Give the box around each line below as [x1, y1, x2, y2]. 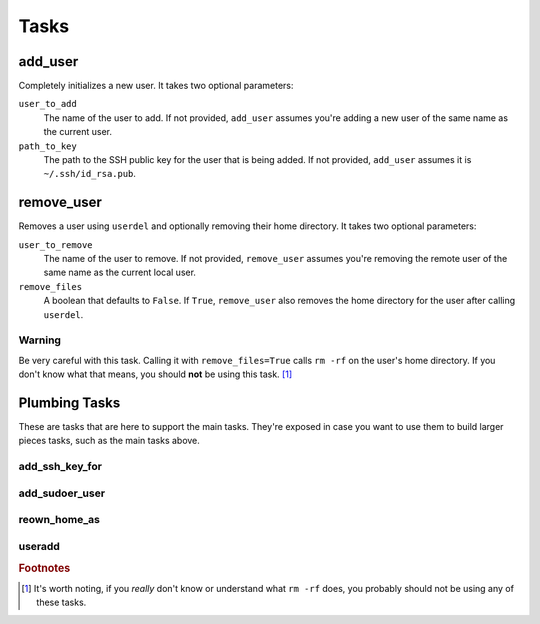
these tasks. [36, 596, 87, 609]
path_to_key [18, 140, 77, 152]
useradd [18, 539, 60, 553]
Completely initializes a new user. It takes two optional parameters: [18, 80, 294, 92]
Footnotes [18, 561, 71, 575]
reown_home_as [18, 513, 100, 527]
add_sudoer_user [18, 486, 105, 500]
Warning [18, 333, 62, 347]
